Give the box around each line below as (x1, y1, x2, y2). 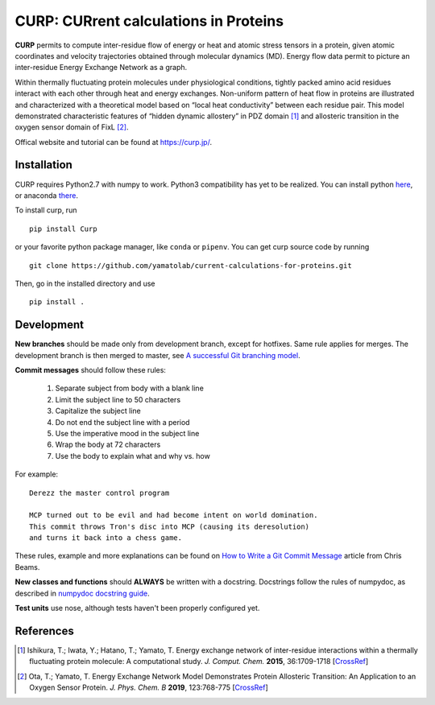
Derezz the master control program (29, 488, 170, 497)
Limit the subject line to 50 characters (55, 394, 181, 404)
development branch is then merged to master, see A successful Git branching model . (14, 350, 301, 360)
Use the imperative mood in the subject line (55, 428, 200, 438)
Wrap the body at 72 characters (55, 439, 161, 450)
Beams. (14, 562, 40, 571)
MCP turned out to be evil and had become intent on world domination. (29, 511, 318, 520)
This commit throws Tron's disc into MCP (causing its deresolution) (29, 522, 310, 531)
